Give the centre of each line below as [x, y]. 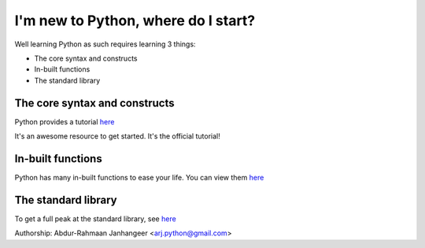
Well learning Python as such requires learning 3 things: [105, 44]
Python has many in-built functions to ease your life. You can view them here [139, 177]
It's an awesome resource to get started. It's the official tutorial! [117, 136]
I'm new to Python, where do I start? [135, 20]
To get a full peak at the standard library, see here [95, 218]
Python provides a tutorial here [65, 121]
